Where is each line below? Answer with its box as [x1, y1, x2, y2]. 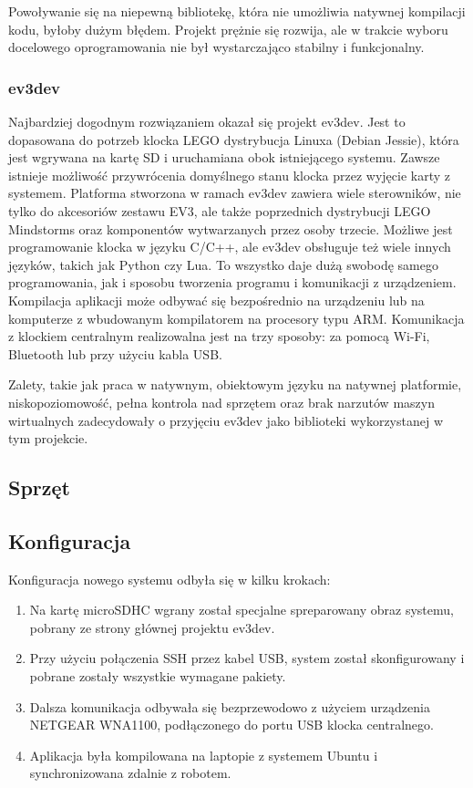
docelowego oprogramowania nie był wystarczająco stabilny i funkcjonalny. [8, 37, 425, 57]
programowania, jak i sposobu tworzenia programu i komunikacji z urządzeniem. [8, 273, 457, 292]
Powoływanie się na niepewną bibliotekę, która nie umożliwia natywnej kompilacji [8, 2, 466, 20]
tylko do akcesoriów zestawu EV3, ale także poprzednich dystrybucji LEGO [8, 201, 431, 220]
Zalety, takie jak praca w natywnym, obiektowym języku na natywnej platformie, [8, 375, 462, 394]
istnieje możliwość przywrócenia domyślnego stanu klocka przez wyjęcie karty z [8, 165, 450, 184]
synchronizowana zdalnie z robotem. [29, 763, 231, 783]
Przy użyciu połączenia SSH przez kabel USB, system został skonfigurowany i [29, 648, 465, 668]
